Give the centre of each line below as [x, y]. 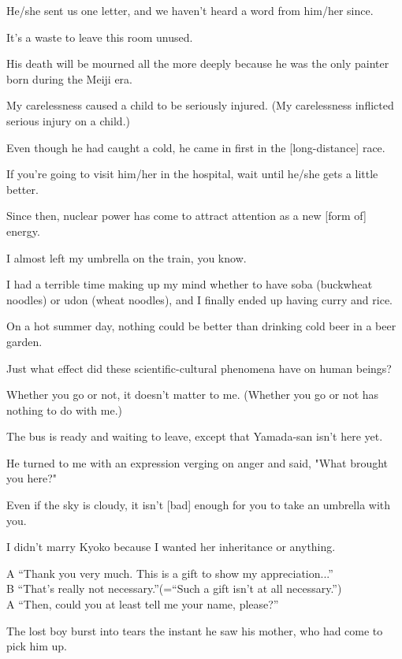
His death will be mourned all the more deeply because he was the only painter [198, 63]
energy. [23, 231]
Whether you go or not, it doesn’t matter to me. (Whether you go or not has [193, 395]
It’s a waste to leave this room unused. [100, 37]
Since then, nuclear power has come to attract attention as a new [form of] [186, 216]
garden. [24, 341]
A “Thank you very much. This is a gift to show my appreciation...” [170, 573]
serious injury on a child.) [68, 120]
